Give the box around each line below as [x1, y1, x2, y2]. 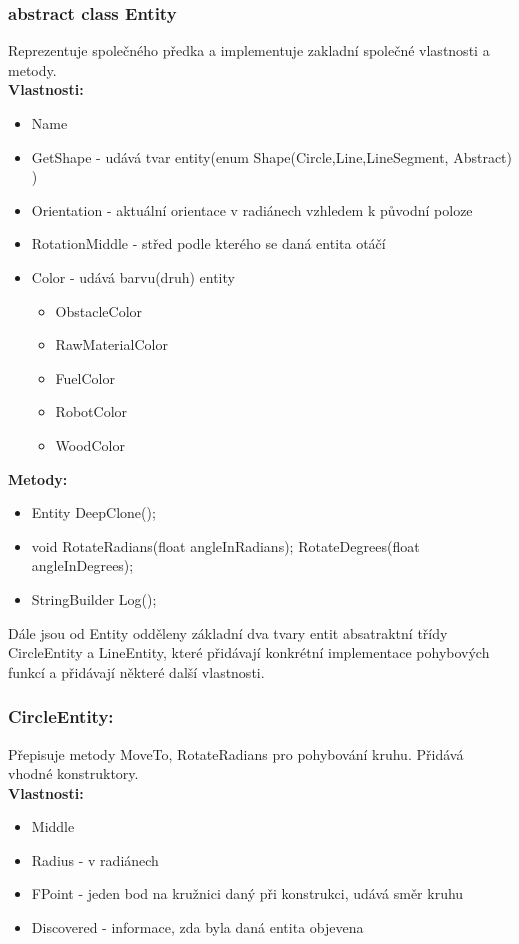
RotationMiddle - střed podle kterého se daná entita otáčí [31, 233, 386, 254]
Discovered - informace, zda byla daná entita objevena [31, 917, 364, 938]
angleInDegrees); [31, 555, 134, 576]
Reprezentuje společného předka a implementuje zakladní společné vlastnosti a [8, 40, 490, 61]
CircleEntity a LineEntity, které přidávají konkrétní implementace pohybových [8, 642, 490, 663]
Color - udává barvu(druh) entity [31, 266, 235, 287]
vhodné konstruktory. [8, 763, 139, 784]
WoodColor [55, 434, 125, 455]
